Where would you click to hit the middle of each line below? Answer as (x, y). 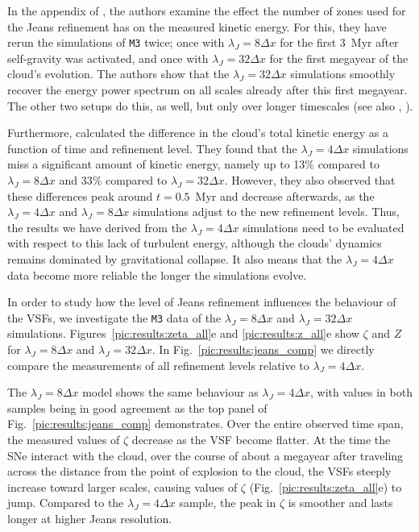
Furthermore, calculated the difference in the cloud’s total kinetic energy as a (198, 133)
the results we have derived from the (97, 227)
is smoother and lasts (340, 503)
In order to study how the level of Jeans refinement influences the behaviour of (202, 302)
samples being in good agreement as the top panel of (137, 407)
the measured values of (64, 439)
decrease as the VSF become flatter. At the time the (261, 439)
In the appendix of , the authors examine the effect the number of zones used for (207, 10)
